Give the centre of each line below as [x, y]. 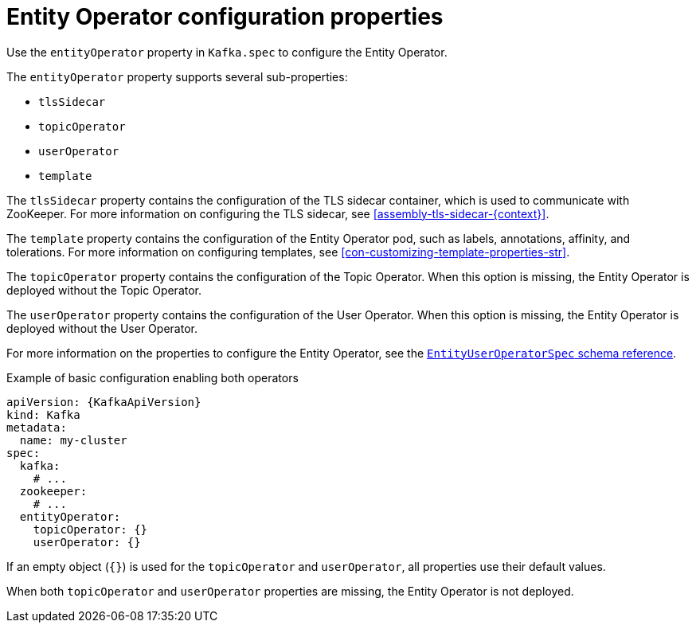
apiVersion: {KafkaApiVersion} [104, 402]
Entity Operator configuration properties [225, 17]
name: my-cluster [73, 440]
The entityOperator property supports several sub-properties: [177, 76]
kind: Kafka [43, 414]
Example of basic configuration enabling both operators [152, 377]
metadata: [37, 427]
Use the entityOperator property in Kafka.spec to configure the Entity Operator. [227, 52]
